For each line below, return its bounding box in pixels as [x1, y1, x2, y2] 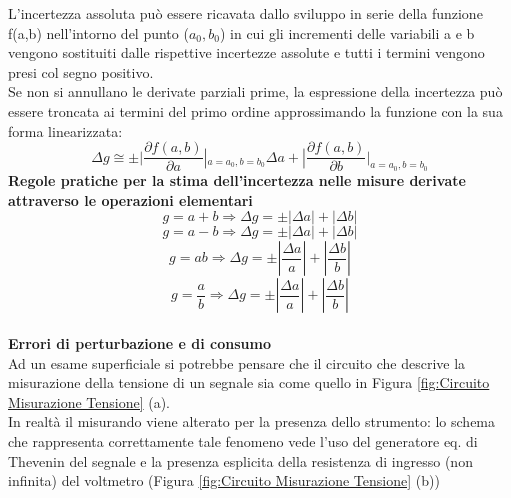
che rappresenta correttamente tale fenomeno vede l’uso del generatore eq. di [8, 430, 478, 451]
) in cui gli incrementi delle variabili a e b [219, 22, 475, 43]
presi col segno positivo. [8, 61, 154, 82]
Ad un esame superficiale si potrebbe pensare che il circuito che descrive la [8, 352, 466, 373]
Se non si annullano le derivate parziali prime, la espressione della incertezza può [8, 81, 503, 102]
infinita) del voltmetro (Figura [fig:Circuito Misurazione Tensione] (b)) [8, 470, 440, 491]
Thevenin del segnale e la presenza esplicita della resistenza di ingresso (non [8, 450, 473, 471]
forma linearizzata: [8, 120, 123, 141]
